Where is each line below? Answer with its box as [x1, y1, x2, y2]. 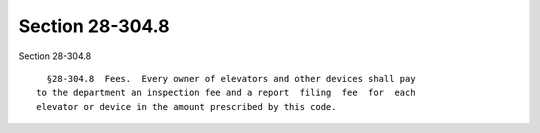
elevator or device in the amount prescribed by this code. [36, 101, 337, 112]
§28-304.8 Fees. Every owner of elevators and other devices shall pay [46, 73, 416, 84]
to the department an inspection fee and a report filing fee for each [36, 87, 416, 99]
